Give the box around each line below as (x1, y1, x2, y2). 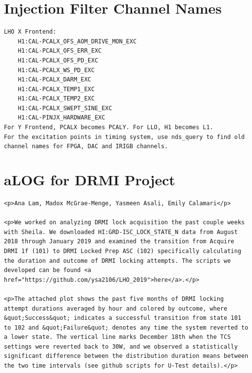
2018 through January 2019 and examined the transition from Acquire (4, 238, 234, 245)
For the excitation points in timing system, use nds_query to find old (4, 133, 245, 140)
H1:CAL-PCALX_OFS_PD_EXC (18, 57, 98, 64)
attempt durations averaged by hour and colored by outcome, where (4, 305, 228, 312)
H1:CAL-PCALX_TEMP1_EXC (18, 85, 95, 93)
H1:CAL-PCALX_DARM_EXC (18, 76, 91, 83)
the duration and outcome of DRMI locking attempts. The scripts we (4, 257, 231, 264)
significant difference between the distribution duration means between (4, 353, 249, 360)
